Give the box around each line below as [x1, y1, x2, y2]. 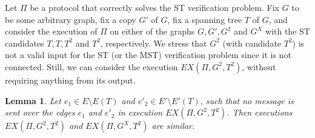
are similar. [151, 119, 195, 132]
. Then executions [227, 106, 293, 119]
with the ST [265, 25, 310, 38]
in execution [118, 106, 163, 119]
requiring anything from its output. [5, 73, 136, 86]
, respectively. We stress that [100, 36, 207, 49]
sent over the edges [5, 106, 75, 119]
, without [242, 60, 276, 73]
